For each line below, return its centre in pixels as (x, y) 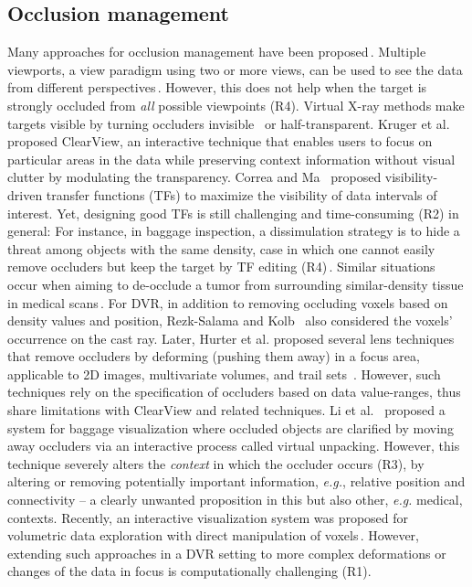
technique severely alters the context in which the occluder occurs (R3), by (216, 463)
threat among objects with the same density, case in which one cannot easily (221, 248)
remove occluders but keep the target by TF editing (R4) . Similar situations (221, 267)
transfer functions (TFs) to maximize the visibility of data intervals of (241, 194)
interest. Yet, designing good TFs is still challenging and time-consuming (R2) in (233, 213)
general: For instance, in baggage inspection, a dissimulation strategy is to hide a (234, 231)
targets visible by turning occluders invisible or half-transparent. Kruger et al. (229, 123)
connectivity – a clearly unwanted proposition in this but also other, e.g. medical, (235, 500)
